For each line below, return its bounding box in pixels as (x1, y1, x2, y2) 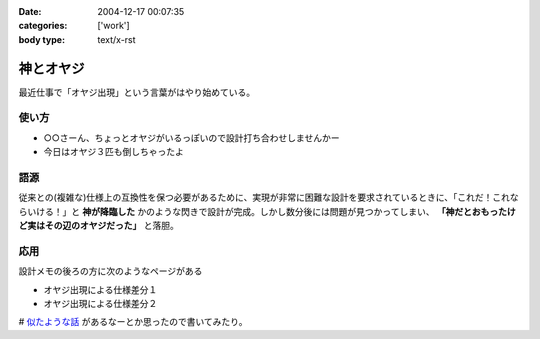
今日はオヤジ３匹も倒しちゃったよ (43, 146, 184, 158)
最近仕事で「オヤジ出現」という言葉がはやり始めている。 (18, 86, 255, 98)
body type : (18, 33, 65, 45)
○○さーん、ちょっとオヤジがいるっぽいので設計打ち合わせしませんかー (43, 131, 340, 144)
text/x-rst (97, 33, 136, 45)
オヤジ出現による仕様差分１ (43, 283, 158, 295)
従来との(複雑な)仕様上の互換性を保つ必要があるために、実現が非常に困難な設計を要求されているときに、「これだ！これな (18, 191, 519, 204)
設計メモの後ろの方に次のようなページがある (18, 265, 203, 277)
